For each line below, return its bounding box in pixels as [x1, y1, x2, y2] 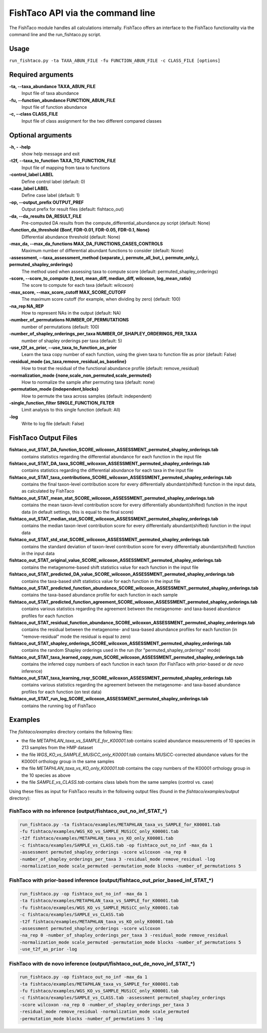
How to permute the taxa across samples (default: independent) [21, 393, 152, 399]
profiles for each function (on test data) [21, 689, 102, 695]
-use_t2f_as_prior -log [19, 946, 78, 952]
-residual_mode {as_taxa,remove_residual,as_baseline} [9, 359, 127, 364]
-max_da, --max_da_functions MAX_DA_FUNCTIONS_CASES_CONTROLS [9, 241, 163, 247]
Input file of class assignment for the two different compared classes [21, 118, 162, 124]
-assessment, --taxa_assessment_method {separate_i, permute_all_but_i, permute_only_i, [9, 255, 199, 261]
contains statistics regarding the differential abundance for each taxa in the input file [21, 467, 194, 473]
